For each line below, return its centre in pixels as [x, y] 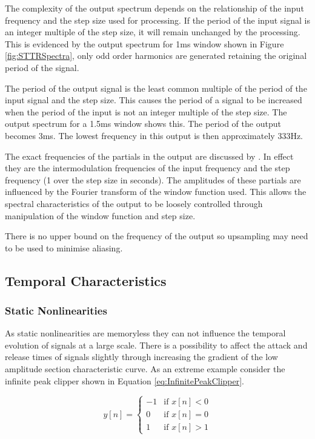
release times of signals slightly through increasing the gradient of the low [141, 357]
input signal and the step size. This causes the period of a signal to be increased [154, 100]
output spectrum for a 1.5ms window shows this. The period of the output [143, 124]
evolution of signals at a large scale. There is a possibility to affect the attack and [156, 345]
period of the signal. [42, 67]
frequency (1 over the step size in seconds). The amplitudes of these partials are [153, 179]
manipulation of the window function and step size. [100, 215]
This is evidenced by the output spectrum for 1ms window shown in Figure [144, 43]
